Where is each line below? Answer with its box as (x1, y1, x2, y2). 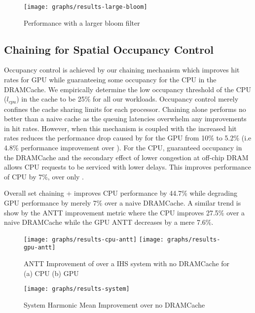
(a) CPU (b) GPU (24, 268, 79, 278)
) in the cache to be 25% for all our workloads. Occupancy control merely (16, 94, 239, 104)
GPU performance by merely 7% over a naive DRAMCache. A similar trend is (4, 198, 241, 208)
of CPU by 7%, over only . (4, 171, 84, 181)
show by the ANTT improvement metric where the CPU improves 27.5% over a (4, 207, 245, 217)
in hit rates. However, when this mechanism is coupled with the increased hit (4, 123, 237, 133)
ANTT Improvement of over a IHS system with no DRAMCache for (24, 258, 230, 269)
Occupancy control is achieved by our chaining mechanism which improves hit (4, 65, 240, 75)
